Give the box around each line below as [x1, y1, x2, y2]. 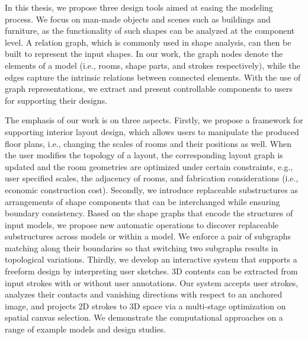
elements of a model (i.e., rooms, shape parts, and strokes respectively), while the [5, 59, 300, 71]
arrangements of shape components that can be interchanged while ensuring [5, 195, 280, 207]
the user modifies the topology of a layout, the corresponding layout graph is [5, 149, 283, 161]
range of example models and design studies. [5, 323, 166, 335]
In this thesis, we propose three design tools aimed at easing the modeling [5, 1, 273, 13]
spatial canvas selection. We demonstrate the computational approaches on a [5, 311, 283, 324]
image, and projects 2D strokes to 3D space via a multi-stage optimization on [5, 299, 286, 312]
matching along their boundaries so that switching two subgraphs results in [5, 241, 278, 254]
